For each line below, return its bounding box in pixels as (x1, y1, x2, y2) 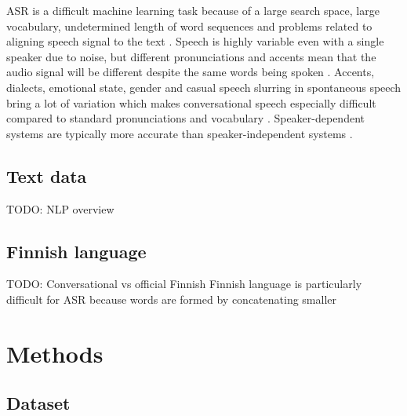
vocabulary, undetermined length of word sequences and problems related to (6, 17, 372, 34)
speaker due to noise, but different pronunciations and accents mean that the (6, 48, 376, 64)
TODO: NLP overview (6, 200, 114, 217)
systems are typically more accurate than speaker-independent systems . (6, 125, 353, 141)
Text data (6, 163, 87, 188)
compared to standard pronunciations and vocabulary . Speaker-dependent (6, 110, 365, 126)
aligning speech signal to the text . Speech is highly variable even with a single (6, 33, 384, 49)
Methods (6, 337, 104, 369)
